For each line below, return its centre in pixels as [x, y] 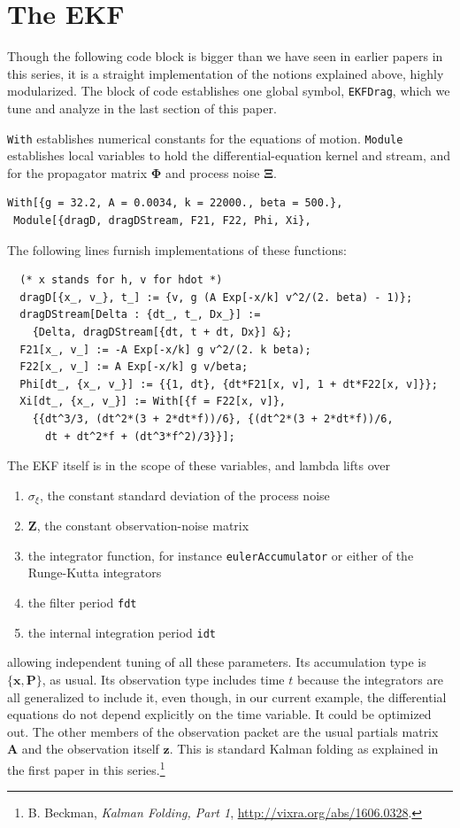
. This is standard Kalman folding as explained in [304, 749]
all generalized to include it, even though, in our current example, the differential [227, 696]
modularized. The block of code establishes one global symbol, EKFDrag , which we [229, 91]
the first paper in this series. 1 [86, 768]
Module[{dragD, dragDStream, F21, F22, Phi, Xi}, [162, 221]
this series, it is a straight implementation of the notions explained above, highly [226, 73]
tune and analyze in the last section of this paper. [142, 108]
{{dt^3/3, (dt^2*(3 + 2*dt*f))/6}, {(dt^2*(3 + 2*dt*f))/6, [213, 418]
